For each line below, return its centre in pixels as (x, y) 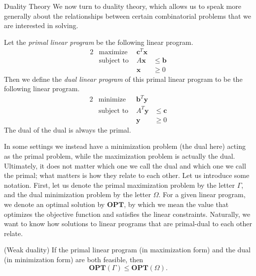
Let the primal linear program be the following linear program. (99, 42)
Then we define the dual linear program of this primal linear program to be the (123, 79)
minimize (112, 100)
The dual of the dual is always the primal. (68, 129)
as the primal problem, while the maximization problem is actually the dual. (120, 156)
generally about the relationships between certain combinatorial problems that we (128, 16)
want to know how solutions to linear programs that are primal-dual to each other (128, 224)
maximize (113, 52)
